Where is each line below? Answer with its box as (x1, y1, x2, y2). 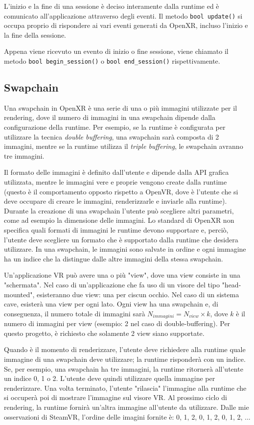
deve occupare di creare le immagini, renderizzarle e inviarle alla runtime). (4, 196, 227, 206)
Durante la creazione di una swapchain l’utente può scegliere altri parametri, (4, 205, 234, 215)
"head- (222, 279, 241, 289)
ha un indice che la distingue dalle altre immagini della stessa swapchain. (4, 253, 223, 263)
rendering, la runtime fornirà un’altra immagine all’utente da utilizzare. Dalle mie (4, 401, 249, 412)
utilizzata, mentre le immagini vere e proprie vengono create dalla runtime (4, 177, 227, 187)
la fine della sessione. (4, 29, 66, 40)
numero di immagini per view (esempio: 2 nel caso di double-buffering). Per (4, 318, 231, 329)
